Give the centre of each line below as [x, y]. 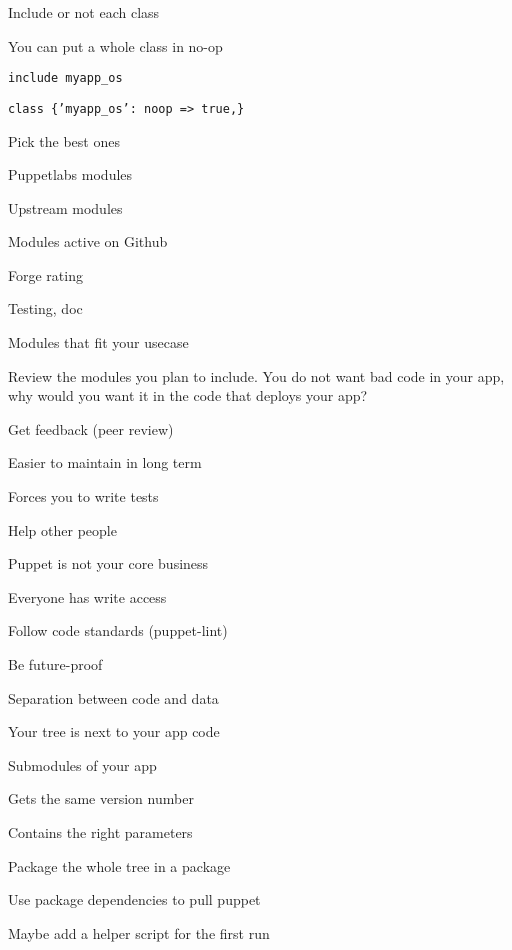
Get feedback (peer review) [91, 428]
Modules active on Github [88, 241]
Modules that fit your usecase [98, 342]
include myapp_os [65, 78]
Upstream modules [65, 207]
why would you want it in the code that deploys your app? [188, 395]
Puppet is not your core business [108, 563]
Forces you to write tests [83, 496]
